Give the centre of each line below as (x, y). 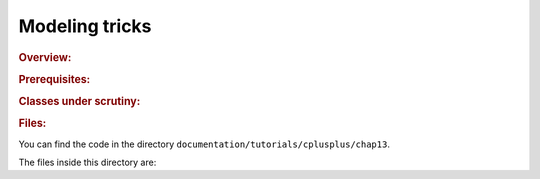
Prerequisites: (54, 79)
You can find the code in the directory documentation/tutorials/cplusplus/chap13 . (204, 144)
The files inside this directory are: (87, 162)
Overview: (45, 57)
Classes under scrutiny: (79, 102)
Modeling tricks (85, 26)
